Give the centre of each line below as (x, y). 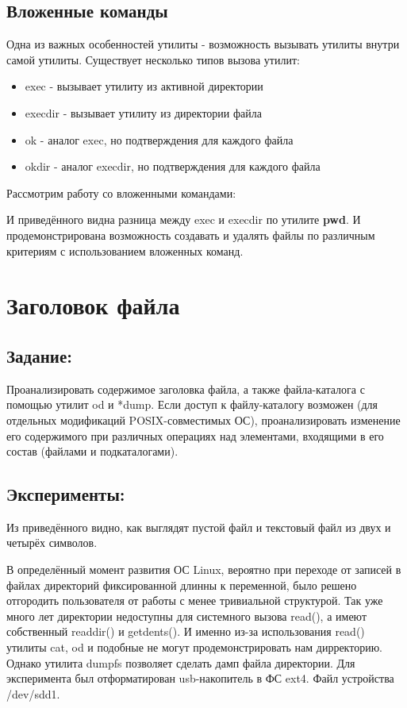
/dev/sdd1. (33, 693)
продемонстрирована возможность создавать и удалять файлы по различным (191, 235)
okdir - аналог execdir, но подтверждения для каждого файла (173, 166)
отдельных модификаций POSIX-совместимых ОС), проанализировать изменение (203, 419)
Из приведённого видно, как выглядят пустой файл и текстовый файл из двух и (199, 527)
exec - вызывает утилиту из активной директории (144, 86)
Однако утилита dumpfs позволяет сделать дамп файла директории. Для (181, 662)
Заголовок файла (93, 305)
